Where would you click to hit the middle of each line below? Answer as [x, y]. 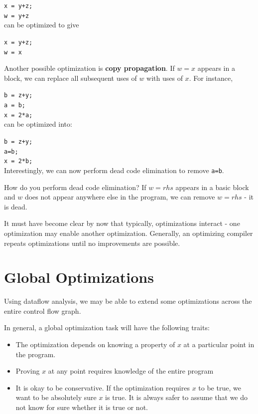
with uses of [165, 78]
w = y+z [17, 16]
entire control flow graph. [43, 310]
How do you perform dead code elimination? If [75, 187]
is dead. [16, 206]
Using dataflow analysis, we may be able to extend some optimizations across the [128, 301]
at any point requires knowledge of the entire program [131, 371]
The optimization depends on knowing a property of [95, 344]
